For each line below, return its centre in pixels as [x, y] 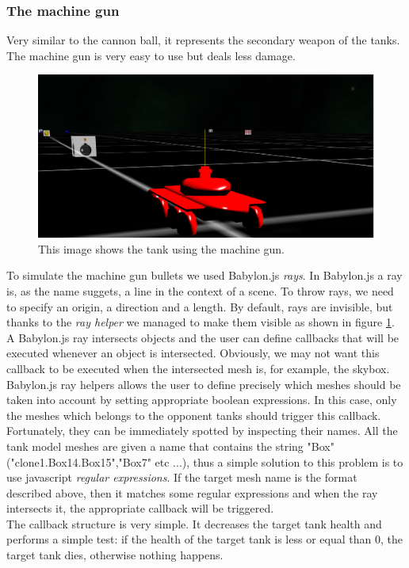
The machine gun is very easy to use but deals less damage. [151, 55]
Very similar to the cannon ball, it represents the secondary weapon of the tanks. [203, 40]
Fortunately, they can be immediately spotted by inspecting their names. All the [202, 431]
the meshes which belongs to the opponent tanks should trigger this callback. [194, 415]
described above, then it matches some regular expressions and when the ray [192, 492]
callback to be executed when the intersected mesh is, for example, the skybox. [198, 368]
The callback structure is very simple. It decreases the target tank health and [194, 523]
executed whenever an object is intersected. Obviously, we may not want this [193, 353]
